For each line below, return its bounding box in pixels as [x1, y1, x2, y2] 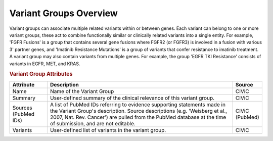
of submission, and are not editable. [50, 120, 136, 127]
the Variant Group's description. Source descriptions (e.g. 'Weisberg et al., [50, 107, 227, 114]
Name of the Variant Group [50, 87, 114, 95]
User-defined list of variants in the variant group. [50, 126, 166, 133]
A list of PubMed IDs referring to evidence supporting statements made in [50, 101, 226, 108]
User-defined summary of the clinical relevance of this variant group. [50, 94, 215, 101]
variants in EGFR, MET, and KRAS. [9, 61, 80, 67]
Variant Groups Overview [9, 8, 118, 19]
